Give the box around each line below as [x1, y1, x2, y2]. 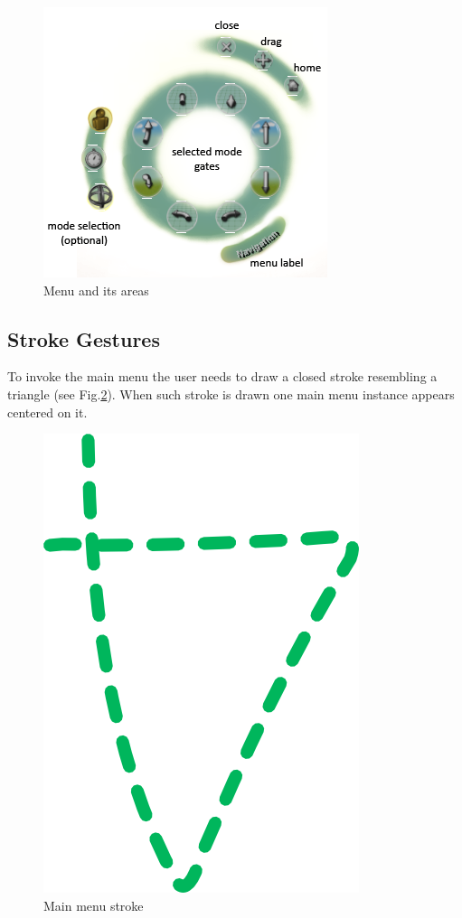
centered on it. [7, 402, 88, 421]
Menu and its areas [43, 280, 149, 299]
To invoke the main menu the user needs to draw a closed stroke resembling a [7, 367, 438, 386]
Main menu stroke [43, 895, 144, 914]
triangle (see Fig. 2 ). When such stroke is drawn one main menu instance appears [7, 384, 455, 403]
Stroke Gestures [7, 324, 160, 352]
